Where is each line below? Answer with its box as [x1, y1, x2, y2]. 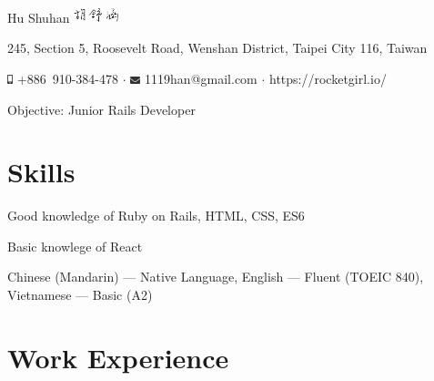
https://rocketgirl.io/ [268, 68, 387, 88]
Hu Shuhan [7, 7, 70, 26]
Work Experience [7, 338, 229, 376]
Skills [7, 153, 76, 190]
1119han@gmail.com [145, 68, 257, 88]
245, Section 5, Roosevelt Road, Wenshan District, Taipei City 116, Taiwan [7, 38, 428, 57]
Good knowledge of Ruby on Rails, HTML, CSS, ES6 [7, 206, 305, 225]
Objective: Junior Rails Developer [7, 99, 196, 118]
